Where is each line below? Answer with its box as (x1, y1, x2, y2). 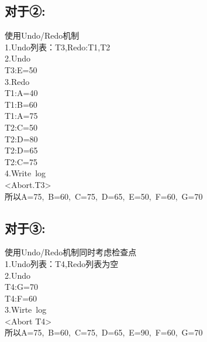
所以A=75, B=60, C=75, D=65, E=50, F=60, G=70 (5, 190, 203, 202)
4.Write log (5, 167, 46, 179)
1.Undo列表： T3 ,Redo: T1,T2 (5, 40, 111, 53)
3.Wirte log (5, 303, 47, 316)
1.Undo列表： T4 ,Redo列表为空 (5, 257, 119, 269)
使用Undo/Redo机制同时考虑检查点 (5, 246, 137, 258)
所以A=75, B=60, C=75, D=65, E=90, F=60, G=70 (5, 326, 203, 338)
